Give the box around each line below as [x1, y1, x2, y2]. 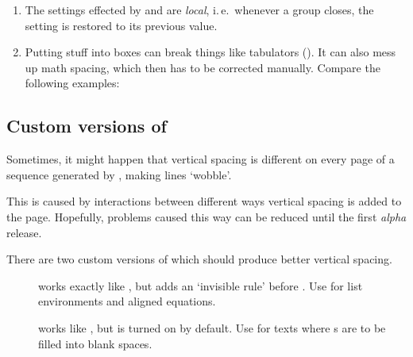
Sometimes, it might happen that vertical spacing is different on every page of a [6, 151, 395, 167]
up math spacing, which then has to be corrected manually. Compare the [25, 59, 380, 75]
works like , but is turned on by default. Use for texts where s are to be [38, 319, 386, 336]
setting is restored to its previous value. [25, 17, 218, 33]
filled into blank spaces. [38, 335, 152, 351]
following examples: [25, 75, 120, 91]
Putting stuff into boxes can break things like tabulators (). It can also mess [25, 44, 396, 60]
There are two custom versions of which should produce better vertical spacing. [6, 251, 392, 267]
